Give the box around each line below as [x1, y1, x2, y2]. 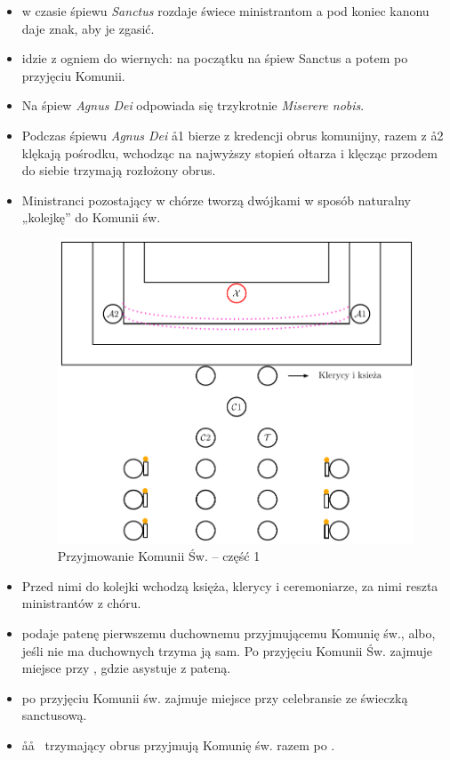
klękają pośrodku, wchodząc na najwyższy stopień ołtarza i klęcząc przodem [21, 143, 438, 162]
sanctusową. [21, 706, 87, 724]
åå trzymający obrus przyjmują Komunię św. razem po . [21, 736, 335, 755]
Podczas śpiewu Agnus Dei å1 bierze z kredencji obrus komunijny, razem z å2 [21, 125, 444, 144]
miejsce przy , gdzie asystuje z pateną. [21, 659, 231, 677]
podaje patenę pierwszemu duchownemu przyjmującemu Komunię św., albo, [21, 624, 436, 643]
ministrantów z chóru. [21, 594, 141, 612]
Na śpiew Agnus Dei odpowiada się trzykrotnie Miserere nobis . [21, 96, 365, 115]
